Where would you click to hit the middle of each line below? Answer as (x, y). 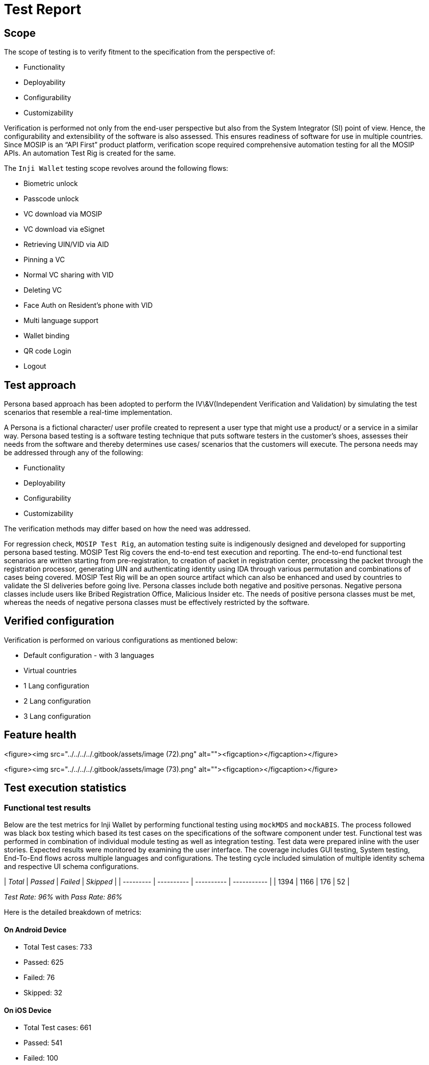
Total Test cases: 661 (58, 1028)
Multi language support (61, 321)
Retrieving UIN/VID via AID (66, 245)
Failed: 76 (39, 978)
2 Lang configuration (57, 701)
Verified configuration (59, 621)
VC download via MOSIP (63, 214)
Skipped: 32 (43, 993)
